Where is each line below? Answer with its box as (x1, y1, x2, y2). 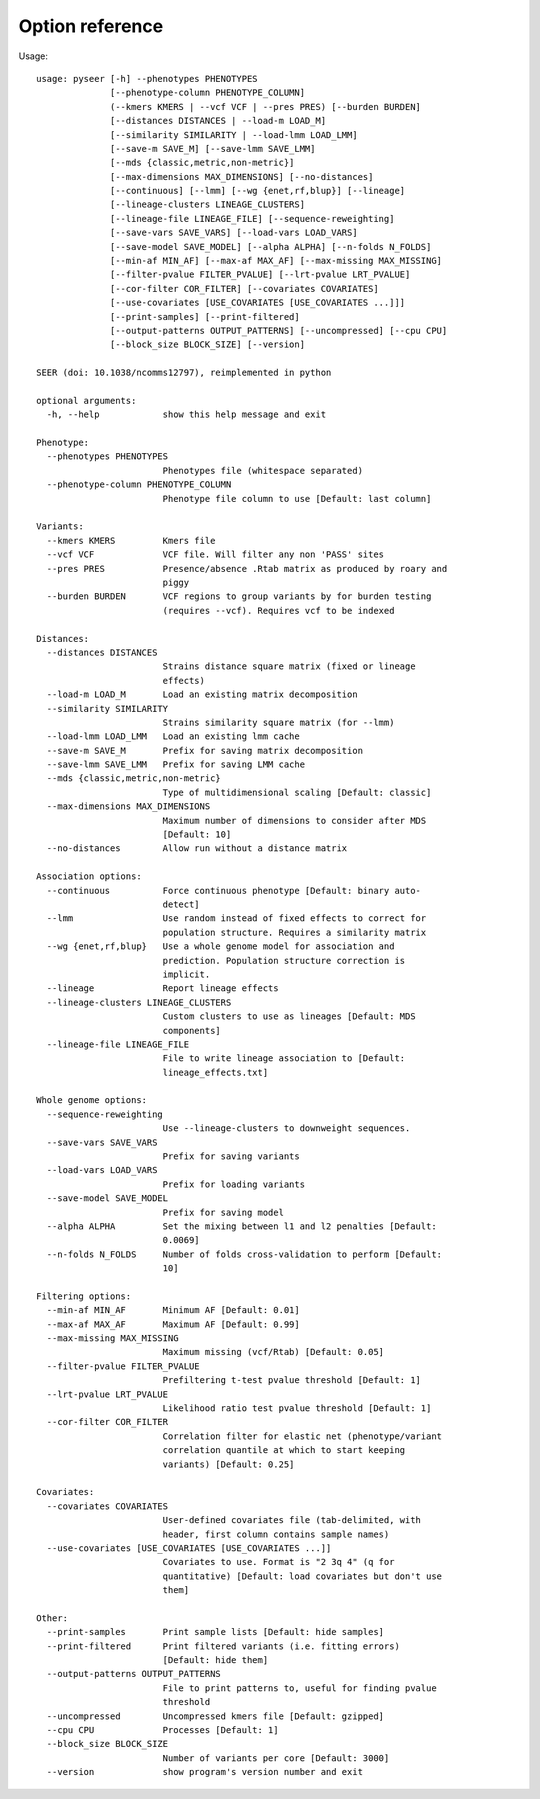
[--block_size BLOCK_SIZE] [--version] (110, 339, 305, 350)
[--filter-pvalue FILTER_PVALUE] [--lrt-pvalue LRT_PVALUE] (110, 269, 411, 280)
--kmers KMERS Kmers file (46, 535, 216, 546)
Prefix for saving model (162, 1206, 285, 1218)
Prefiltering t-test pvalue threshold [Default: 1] (162, 1375, 422, 1386)
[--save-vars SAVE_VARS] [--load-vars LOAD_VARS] (110, 227, 359, 239)
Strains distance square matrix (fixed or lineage (162, 661, 416, 672)
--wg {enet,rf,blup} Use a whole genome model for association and (46, 941, 395, 952)
